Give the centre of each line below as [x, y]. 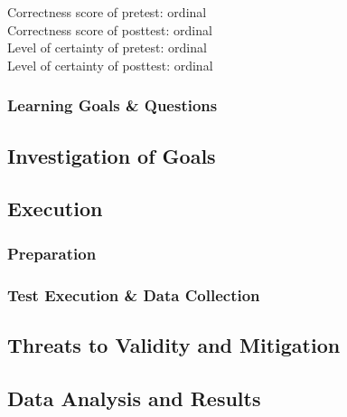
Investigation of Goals [112, 155]
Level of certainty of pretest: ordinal [107, 47]
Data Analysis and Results [134, 398]
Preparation [52, 253]
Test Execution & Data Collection [134, 294]
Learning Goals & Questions [113, 105]
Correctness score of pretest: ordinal [107, 12]
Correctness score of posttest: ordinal [110, 29]
